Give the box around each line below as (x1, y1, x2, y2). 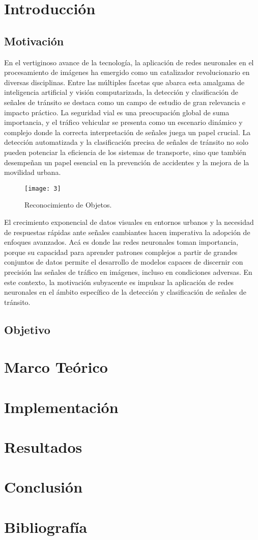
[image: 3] (24, 185, 61, 192)
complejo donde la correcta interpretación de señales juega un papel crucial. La (4, 126, 251, 137)
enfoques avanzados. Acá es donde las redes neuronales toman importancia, (4, 237, 239, 247)
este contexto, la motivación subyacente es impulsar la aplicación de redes (4, 276, 234, 287)
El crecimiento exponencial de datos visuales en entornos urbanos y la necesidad (4, 216, 254, 227)
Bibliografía (4, 516, 88, 537)
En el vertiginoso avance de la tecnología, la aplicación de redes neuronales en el (4, 57, 254, 67)
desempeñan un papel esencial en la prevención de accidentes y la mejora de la (4, 157, 249, 167)
